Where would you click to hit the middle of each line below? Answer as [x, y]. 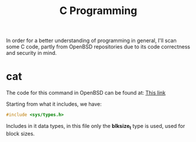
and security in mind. [32, 53]
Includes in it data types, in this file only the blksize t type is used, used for [96, 127]
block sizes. [20, 133]
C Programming [98, 11]
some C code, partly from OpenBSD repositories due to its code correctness [98, 47]
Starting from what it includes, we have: [54, 104]
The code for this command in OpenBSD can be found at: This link [86, 93]
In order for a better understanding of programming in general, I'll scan [91, 41]
